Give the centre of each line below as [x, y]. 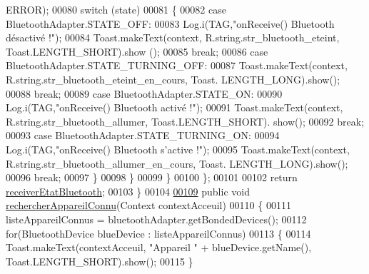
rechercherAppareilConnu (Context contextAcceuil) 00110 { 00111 [148, 205]
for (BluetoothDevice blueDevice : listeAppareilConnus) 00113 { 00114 [158, 233]
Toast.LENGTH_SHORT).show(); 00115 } [100, 261]
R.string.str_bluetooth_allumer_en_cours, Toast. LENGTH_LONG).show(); [177, 163]
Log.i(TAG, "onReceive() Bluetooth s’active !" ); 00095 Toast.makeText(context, [178, 149]
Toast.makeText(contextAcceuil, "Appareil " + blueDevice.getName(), [159, 247]
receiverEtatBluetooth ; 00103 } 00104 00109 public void [128, 191]
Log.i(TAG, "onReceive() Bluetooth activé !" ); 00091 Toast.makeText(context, [175, 107]
